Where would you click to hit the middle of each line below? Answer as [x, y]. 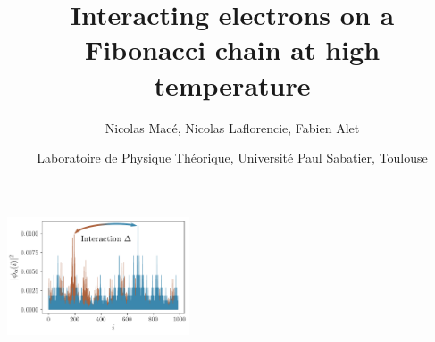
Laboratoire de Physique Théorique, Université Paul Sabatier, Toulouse [232, 158]
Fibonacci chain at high [232, 50]
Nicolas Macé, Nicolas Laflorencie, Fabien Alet [232, 127]
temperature [232, 84]
